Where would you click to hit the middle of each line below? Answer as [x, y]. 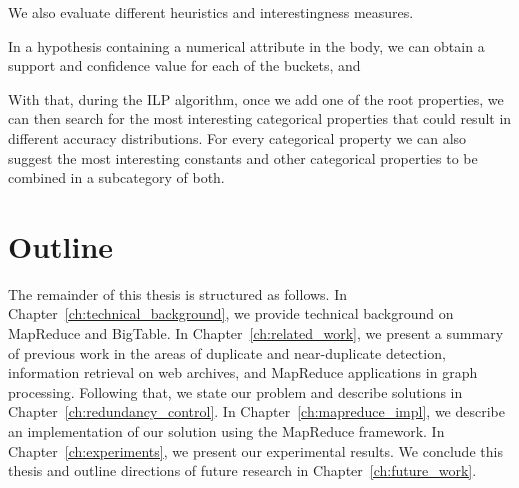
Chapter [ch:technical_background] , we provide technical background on [231, 313]
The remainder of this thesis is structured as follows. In [178, 293]
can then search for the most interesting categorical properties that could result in [260, 118]
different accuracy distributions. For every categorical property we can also [237, 137]
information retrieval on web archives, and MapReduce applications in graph [243, 372]
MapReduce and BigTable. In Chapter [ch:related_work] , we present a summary [256, 333]
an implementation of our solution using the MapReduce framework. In [226, 431]
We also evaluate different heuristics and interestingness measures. [211, 12]
